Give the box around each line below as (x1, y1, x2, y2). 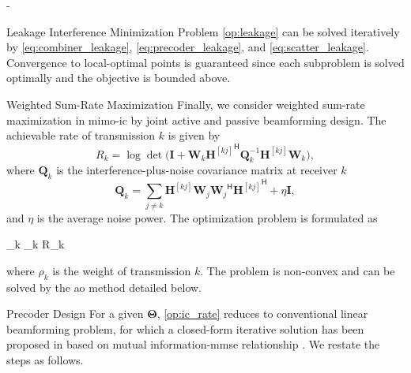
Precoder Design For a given (6, 305, 144, 322)
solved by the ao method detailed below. (6, 278, 202, 295)
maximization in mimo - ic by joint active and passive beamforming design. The (6, 111, 386, 128)
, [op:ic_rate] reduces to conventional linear (156, 305, 368, 322)
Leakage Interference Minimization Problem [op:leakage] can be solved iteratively (6, 23, 400, 39)
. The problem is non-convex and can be (200, 262, 395, 278)
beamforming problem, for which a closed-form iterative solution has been (6, 320, 364, 337)
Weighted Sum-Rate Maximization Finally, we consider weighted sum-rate (6, 95, 365, 112)
